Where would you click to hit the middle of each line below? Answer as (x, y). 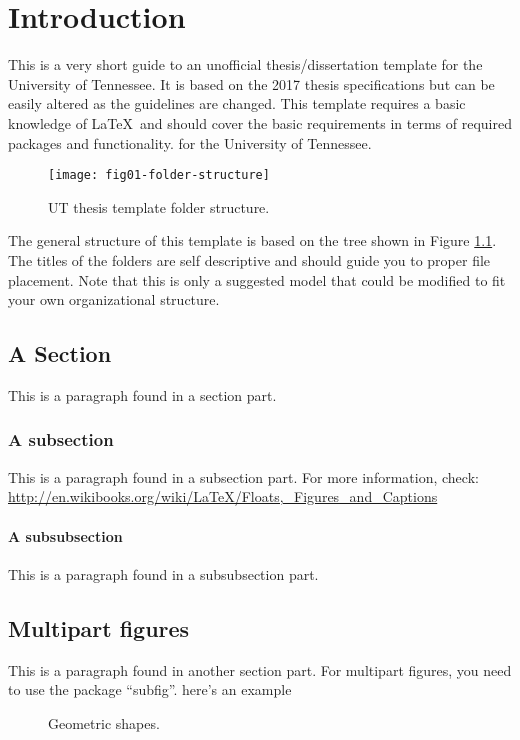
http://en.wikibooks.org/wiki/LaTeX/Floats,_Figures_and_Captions (223, 496)
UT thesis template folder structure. (159, 206)
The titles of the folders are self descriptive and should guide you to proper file (249, 259)
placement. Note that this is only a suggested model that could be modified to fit (257, 279)
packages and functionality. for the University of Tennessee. (190, 142)
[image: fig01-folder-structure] (159, 175)
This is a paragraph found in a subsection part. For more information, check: (243, 476)
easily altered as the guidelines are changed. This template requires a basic (237, 103)
